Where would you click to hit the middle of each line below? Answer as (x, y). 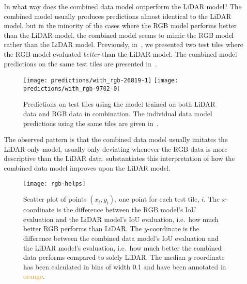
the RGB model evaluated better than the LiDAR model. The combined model (121, 54)
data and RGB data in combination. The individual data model (118, 114)
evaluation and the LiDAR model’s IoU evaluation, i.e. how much (121, 219)
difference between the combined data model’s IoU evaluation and (121, 238)
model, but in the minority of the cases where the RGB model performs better (120, 25)
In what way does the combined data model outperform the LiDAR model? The (123, 6)
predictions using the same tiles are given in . (91, 123)
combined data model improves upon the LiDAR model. (87, 168)
